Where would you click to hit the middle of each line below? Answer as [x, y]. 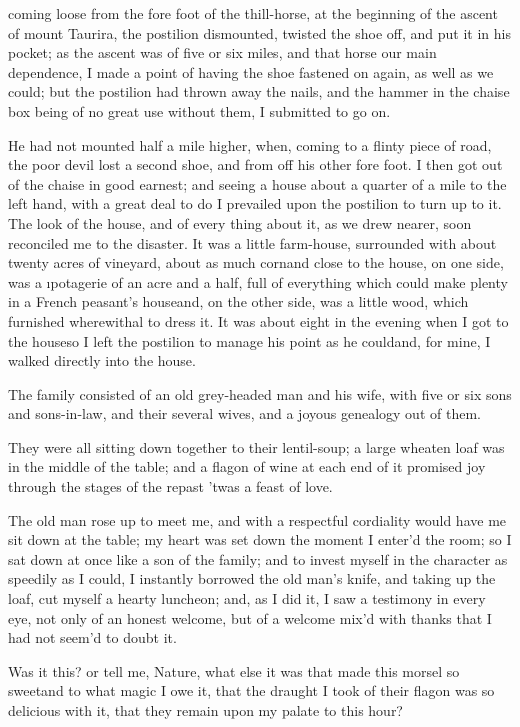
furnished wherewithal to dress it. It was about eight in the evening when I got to [258, 320]
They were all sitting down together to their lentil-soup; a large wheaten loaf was [256, 446]
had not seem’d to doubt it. [92, 637]
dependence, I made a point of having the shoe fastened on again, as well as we [251, 71]
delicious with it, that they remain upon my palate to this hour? [205, 710]
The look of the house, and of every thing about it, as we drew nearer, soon [240, 222]
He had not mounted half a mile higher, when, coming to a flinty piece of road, [250, 144]
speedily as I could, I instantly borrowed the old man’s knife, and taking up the [252, 578]
